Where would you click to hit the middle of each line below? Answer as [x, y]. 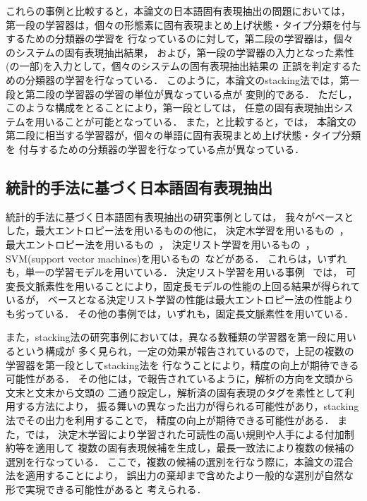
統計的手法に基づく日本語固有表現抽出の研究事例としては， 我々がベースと [180, 216]
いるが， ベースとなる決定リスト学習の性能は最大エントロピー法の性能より [180, 300]
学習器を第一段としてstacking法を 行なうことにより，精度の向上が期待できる [182, 364]
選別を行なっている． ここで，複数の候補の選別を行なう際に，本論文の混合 [180, 461]
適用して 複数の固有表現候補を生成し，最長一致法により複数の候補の [194, 448]
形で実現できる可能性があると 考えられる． [106, 489]
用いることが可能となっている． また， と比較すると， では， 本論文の [195, 121]
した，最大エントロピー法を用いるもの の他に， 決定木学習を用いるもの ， [178, 230]
